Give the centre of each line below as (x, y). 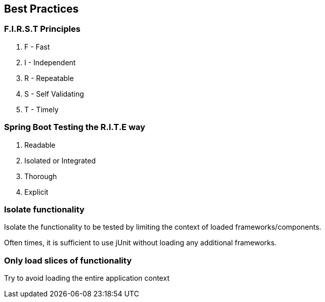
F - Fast (37, 47)
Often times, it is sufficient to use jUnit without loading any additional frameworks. (140, 243)
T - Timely (42, 109)
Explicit (36, 192)
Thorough (41, 176)
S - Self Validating (54, 94)
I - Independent (50, 62)
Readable (40, 145)
